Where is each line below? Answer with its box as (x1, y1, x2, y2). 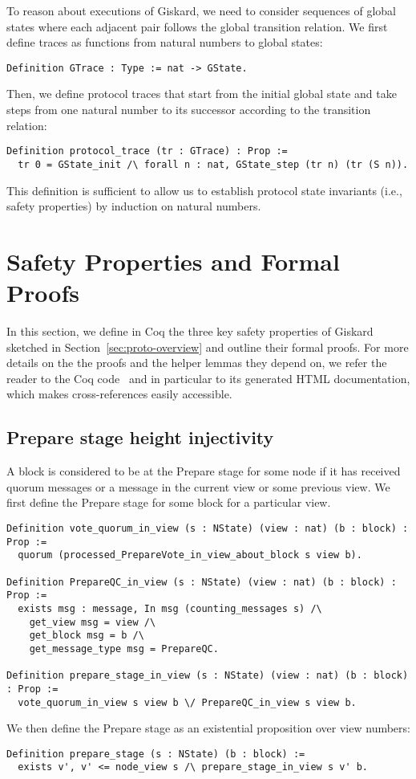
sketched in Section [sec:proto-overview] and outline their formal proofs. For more (6, 338, 409, 355)
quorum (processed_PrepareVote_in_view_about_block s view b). (18, 549, 362, 561)
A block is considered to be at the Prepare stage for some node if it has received (6, 463, 401, 479)
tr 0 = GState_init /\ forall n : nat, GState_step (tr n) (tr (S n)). (18, 158, 409, 170)
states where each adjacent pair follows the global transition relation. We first (6, 18, 388, 35)
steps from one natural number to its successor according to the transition (6, 101, 371, 118)
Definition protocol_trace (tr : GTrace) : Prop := (6, 145, 288, 157)
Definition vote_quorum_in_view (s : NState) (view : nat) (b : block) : (6, 522, 409, 534)
